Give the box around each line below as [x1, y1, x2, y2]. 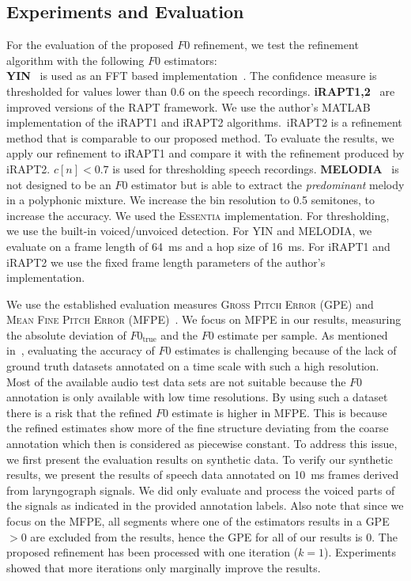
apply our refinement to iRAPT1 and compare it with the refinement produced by [6, 145, 405, 161]
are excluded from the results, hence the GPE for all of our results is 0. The [30, 528, 398, 545]
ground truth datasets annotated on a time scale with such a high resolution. [6, 358, 379, 374]
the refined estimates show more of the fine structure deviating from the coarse [6, 420, 389, 436]
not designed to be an [6, 176, 111, 192]
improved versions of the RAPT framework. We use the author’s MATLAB [6, 98, 371, 115]
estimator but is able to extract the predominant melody [131, 176, 405, 192]
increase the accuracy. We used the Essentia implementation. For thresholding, [6, 207, 390, 223]
